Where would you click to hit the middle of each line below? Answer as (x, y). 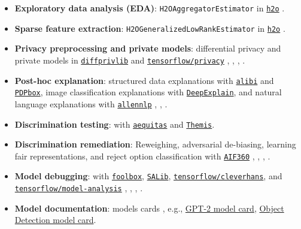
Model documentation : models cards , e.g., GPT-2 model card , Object (149, 208)
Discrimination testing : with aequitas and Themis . (115, 124)
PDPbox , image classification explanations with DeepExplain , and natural (148, 92)
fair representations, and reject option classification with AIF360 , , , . (142, 156)
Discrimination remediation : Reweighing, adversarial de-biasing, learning (155, 144)
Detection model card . (55, 220)
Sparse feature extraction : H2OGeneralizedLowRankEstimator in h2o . (150, 28)
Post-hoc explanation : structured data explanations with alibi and (144, 80)
